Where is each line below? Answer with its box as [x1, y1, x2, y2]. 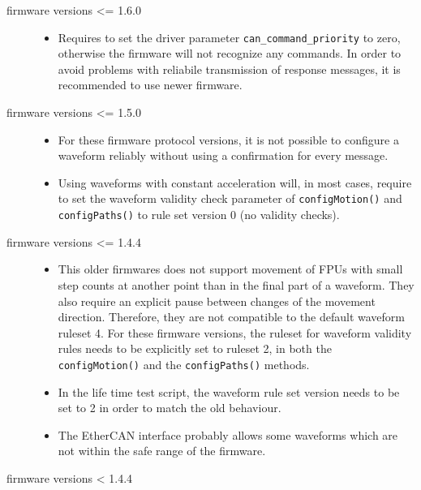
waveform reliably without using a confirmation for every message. [58, 147, 389, 164]
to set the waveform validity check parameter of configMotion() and [58, 190, 402, 207]
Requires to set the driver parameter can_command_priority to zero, [58, 28, 401, 45]
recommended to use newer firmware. [58, 76, 243, 93]
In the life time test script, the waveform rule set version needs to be [58, 383, 400, 400]
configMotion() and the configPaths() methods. [58, 355, 310, 372]
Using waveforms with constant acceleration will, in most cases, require [58, 174, 412, 191]
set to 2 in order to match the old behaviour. [58, 399, 281, 416]
